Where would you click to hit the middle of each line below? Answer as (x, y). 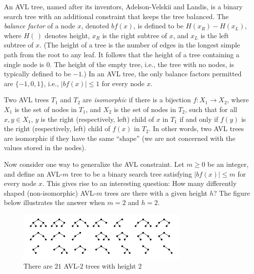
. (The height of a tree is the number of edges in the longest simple (140, 45)
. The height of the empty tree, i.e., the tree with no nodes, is (142, 64)
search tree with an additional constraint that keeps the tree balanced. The (116, 16)
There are (38, 266)
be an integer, (228, 164)
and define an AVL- (33, 173)
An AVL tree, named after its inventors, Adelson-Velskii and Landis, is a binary (123, 6)
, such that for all (211, 109)
